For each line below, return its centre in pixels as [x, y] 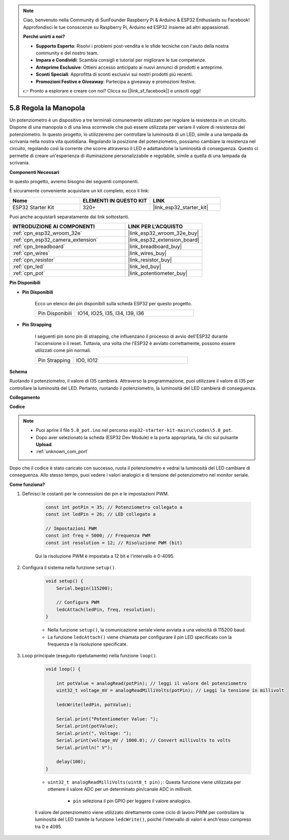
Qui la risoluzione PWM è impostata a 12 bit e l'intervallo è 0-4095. [105, 556]
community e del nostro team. [67, 53]
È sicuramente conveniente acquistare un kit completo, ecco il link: [79, 191]
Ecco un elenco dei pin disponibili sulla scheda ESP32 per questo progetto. [113, 303]
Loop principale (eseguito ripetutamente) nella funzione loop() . [90, 656]
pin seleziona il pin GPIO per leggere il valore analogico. [132, 801]
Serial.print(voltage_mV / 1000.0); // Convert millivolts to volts [143, 741]
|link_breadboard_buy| [155, 247]
